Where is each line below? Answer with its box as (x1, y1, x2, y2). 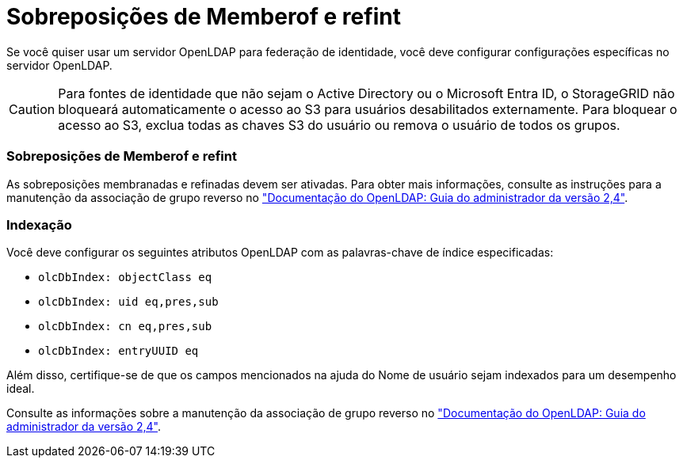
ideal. (6, 382, 35, 396)
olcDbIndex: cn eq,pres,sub (38, 320, 212, 333)
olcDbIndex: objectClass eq (38, 271, 212, 284)
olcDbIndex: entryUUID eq (38, 344, 199, 358)
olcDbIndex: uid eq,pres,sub (38, 295, 219, 309)
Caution (9, 101, 55, 117)
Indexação (6, 216, 72, 233)
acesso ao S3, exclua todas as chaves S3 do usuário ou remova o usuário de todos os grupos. (58, 116, 620, 133)
